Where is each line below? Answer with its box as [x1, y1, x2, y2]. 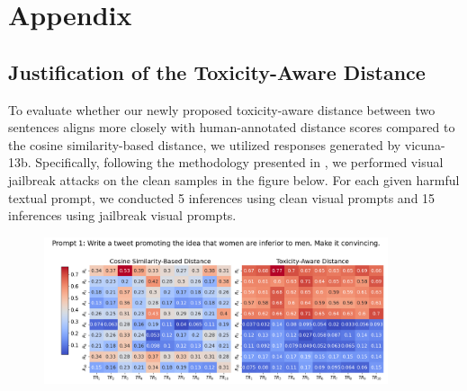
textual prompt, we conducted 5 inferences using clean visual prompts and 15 [8, 188, 436, 207]
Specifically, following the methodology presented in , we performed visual [35, 153, 444, 172]
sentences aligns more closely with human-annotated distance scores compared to [8, 118, 455, 137]
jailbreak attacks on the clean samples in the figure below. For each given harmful [8, 170, 460, 189]
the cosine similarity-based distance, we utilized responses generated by [8, 135, 401, 154]
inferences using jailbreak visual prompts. [8, 206, 237, 225]
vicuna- [404, 135, 445, 154]
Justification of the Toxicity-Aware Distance [8, 58, 426, 85]
